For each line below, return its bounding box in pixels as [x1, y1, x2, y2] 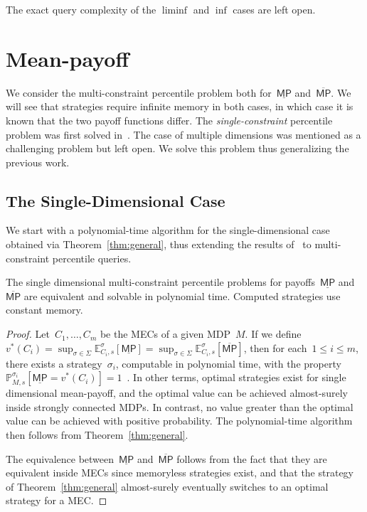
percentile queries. [52, 250, 132, 265]
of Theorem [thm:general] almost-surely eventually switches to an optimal [6, 479, 329, 494]
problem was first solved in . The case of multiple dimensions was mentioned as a [6, 127, 361, 142]
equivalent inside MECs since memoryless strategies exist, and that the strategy [6, 465, 354, 480]
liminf [161, 6, 188, 16]
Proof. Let [6, 326, 50, 341]
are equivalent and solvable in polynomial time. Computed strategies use [23, 288, 341, 303]
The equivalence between [6, 451, 115, 466]
